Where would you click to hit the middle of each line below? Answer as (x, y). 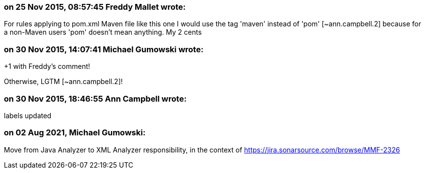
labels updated (28, 115)
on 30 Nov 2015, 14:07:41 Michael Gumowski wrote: (104, 49)
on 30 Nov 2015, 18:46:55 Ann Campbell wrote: (95, 98)
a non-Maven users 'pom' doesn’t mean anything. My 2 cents (103, 32)
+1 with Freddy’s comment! (47, 66)
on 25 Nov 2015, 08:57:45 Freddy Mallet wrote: (95, 7)
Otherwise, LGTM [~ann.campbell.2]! (63, 82)
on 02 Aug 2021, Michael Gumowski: (75, 133)
